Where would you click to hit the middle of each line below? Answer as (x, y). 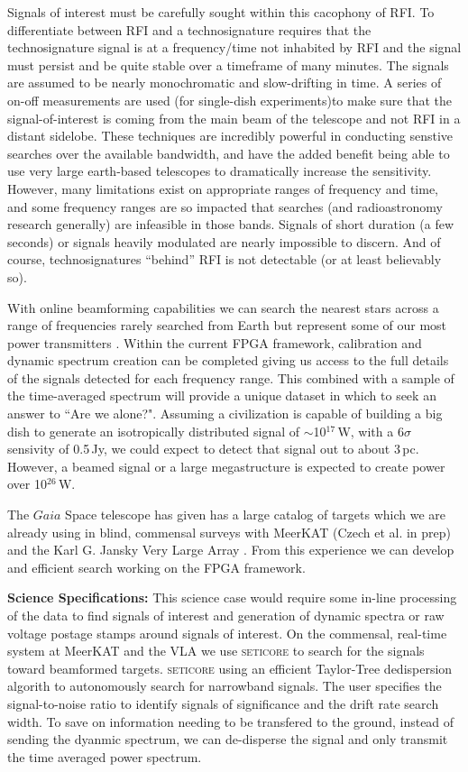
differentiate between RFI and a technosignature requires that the (189, 29)
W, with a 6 (371, 431)
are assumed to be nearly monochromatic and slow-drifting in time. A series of (225, 83)
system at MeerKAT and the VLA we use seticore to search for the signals (216, 651)
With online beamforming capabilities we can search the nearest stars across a (223, 307)
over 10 (27, 484)
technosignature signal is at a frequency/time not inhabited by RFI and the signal (234, 47)
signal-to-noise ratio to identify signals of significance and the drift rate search (223, 703)
